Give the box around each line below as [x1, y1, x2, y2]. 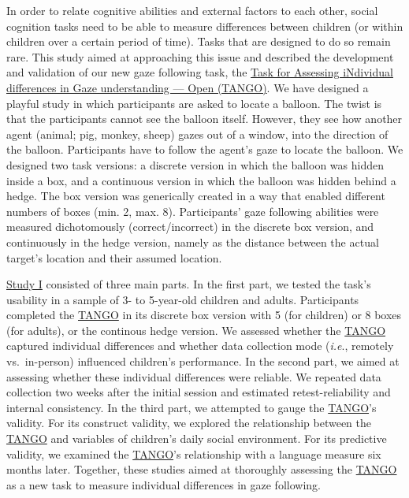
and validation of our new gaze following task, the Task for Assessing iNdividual [6, 64, 393, 80]
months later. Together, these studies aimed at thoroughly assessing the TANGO [6, 461, 397, 478]
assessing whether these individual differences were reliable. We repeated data [6, 368, 381, 385]
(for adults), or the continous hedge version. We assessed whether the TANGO [6, 321, 386, 338]
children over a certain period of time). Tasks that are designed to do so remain [6, 33, 391, 50]
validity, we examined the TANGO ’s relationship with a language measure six [6, 445, 381, 462]
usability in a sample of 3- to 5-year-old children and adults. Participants [6, 291, 359, 307]
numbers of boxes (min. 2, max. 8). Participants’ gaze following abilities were [6, 203, 379, 219]
